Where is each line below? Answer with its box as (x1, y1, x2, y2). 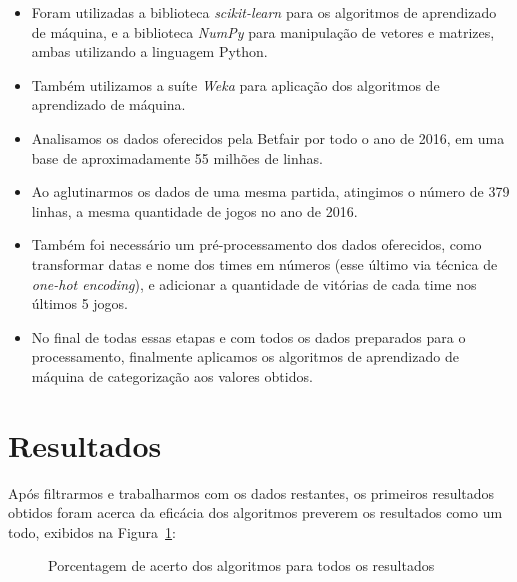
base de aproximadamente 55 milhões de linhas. (31, 147, 323, 168)
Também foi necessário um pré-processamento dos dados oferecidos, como (31, 234, 482, 255)
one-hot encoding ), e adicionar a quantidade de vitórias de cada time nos (31, 273, 477, 294)
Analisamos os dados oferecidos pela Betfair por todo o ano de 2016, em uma (31, 127, 505, 148)
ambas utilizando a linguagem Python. (31, 41, 268, 62)
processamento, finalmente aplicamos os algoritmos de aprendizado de (31, 346, 459, 367)
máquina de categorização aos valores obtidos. (31, 365, 313, 386)
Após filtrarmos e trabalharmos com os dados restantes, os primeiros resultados (8, 482, 495, 503)
